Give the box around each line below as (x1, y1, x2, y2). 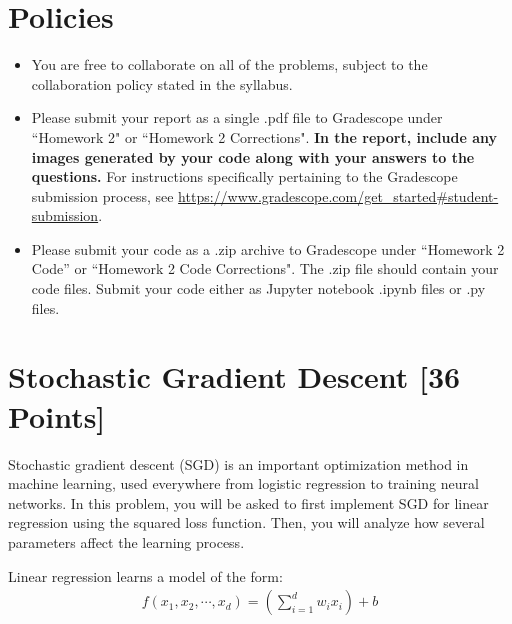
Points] (8, 395, 106, 436)
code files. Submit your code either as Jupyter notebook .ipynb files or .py (31, 278, 486, 299)
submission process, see (31, 185, 174, 206)
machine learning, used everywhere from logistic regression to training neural (8, 473, 479, 494)
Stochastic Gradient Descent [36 (8, 356, 461, 397)
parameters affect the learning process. (8, 531, 245, 552)
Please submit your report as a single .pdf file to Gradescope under (31, 107, 443, 128)
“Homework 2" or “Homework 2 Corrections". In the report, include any (31, 126, 497, 147)
